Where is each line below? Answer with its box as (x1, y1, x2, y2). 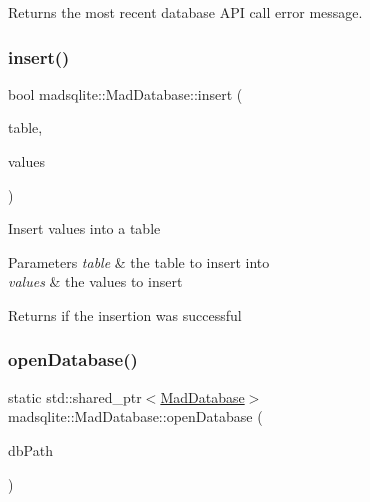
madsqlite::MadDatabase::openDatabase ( (8, 406, 263, 427)
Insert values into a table (8, 218, 161, 239)
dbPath (8, 439, 53, 460)
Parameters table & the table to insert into (8, 251, 270, 272)
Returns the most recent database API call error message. (8, 2, 363, 22)
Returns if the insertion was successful (8, 304, 242, 325)
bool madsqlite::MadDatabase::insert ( (8, 83, 243, 104)
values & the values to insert (8, 271, 183, 292)
